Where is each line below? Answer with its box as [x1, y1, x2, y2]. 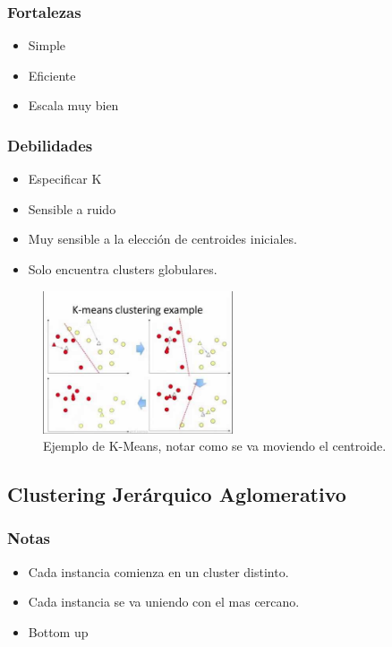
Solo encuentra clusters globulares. [28, 260, 217, 278]
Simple [28, 36, 66, 55]
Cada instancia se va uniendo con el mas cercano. [28, 592, 300, 611]
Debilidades [7, 134, 93, 156]
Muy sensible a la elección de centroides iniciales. [28, 229, 297, 248]
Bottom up [28, 622, 89, 641]
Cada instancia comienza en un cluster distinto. [28, 562, 289, 581]
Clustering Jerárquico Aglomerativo [7, 480, 346, 508]
